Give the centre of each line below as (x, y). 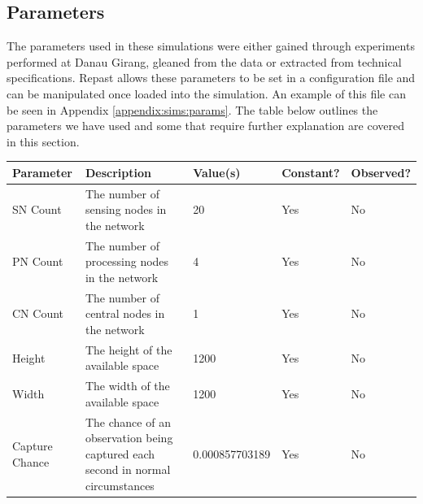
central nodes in (125, 313)
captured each (120, 453)
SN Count (37, 209)
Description (118, 172)
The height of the (129, 349)
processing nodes (127, 261)
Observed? (381, 172)
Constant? (311, 172)
